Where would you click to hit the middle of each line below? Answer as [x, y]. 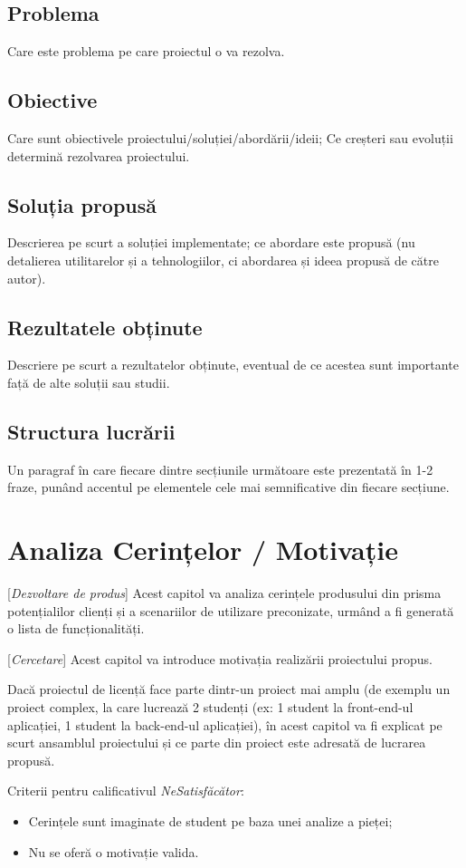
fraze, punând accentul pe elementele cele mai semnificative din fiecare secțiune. [228, 487]
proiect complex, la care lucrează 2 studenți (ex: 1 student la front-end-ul [210, 707]
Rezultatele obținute [105, 327]
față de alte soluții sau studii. [89, 382]
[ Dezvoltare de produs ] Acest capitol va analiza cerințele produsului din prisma [224, 593]
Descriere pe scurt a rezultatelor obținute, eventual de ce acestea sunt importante [233, 365]
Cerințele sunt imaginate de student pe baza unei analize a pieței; [210, 821]
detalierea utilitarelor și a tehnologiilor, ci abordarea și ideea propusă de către [223, 260]
